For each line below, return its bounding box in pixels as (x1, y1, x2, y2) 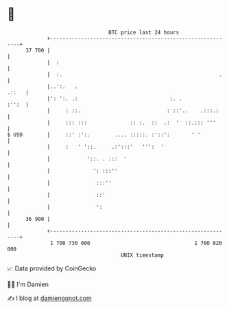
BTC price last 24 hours (108, 29, 180, 36)
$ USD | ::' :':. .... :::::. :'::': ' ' (7, 131, 201, 138)
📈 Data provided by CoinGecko (7, 264, 97, 273)
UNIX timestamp (120, 251, 165, 259)
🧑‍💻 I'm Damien (7, 280, 49, 288)
